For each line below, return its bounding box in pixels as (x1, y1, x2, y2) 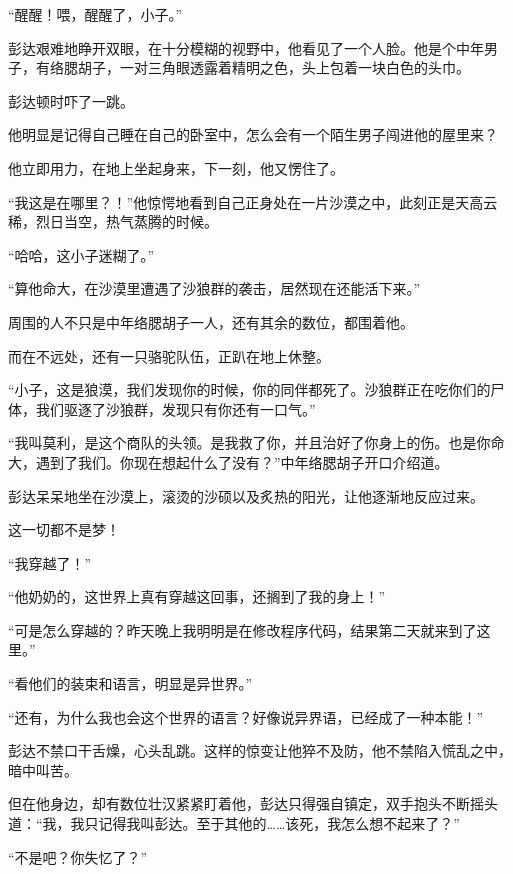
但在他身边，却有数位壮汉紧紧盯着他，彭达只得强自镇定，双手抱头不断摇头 (8, 793, 498, 814)
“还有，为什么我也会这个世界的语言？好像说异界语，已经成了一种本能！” (8, 706, 484, 727)
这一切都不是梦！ (8, 519, 120, 540)
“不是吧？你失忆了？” (8, 846, 148, 867)
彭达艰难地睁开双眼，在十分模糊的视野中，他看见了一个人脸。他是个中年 (8, 37, 484, 58)
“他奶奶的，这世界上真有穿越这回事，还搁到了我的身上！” (8, 586, 386, 607)
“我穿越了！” (8, 552, 92, 573)
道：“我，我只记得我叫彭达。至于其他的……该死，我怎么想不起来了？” (8, 813, 460, 834)
